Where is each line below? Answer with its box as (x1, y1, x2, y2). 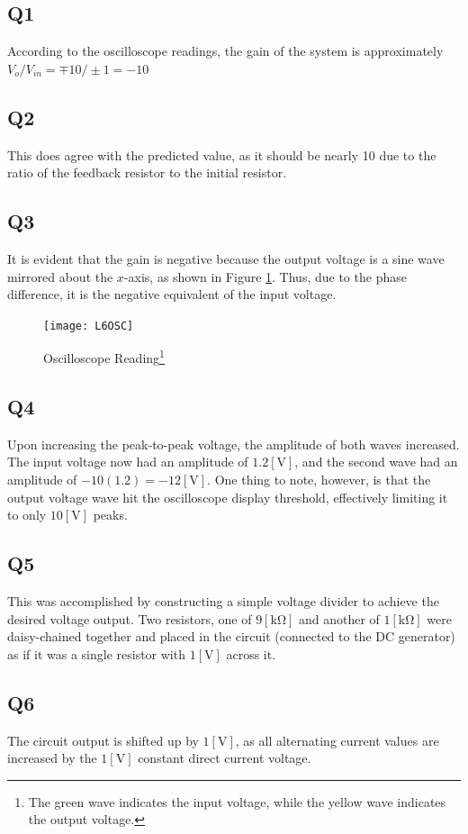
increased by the (7, 748, 97, 767)
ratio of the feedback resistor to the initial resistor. (7, 163, 287, 182)
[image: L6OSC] (43, 319, 134, 332)
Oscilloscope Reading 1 (43, 346, 165, 367)
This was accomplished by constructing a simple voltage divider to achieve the (7, 592, 439, 611)
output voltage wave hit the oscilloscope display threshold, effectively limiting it (7, 487, 448, 506)
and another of (298, 609, 380, 628)
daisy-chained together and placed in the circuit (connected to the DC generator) (7, 627, 455, 646)
